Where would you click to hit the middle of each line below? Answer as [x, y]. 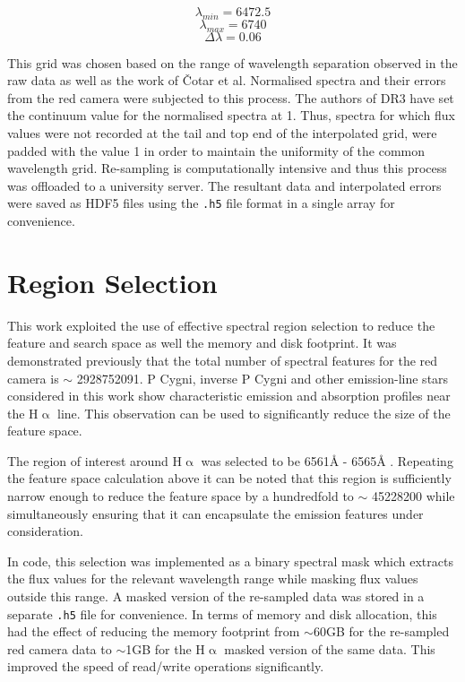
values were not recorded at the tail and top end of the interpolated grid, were [222, 132]
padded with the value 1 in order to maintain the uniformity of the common [216, 150]
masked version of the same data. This [330, 648]
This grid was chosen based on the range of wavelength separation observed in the [232, 62]
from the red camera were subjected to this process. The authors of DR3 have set [231, 97]
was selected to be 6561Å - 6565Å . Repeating [327, 460]
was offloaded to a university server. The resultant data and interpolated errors [224, 185]
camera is [33, 378]
